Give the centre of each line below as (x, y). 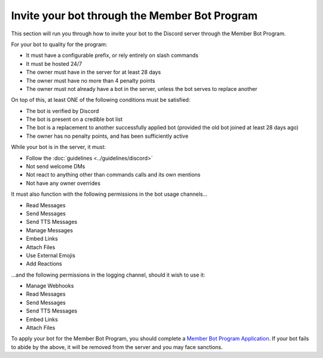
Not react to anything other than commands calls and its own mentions (113, 175)
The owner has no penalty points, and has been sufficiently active (107, 136)
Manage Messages (49, 230)
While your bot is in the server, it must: (58, 147)
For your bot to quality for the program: (59, 44)
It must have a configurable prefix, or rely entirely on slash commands (112, 55)
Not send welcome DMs (56, 166)
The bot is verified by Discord (63, 111)
